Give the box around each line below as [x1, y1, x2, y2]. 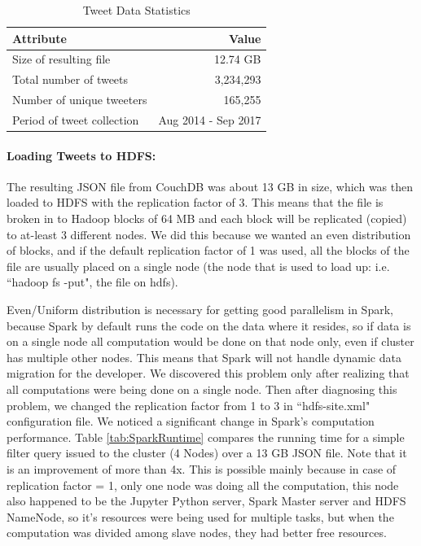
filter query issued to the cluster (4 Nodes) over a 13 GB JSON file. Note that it [7, 444, 407, 461]
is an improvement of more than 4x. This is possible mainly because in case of [7, 460, 397, 477]
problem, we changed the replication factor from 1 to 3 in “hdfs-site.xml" [7, 396, 371, 413]
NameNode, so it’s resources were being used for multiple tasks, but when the [7, 508, 394, 525]
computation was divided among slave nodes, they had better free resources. [7, 524, 387, 541]
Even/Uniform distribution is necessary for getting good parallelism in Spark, [7, 301, 393, 318]
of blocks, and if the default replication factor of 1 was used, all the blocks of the [7, 242, 410, 259]
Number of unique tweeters [12, 91, 147, 108]
